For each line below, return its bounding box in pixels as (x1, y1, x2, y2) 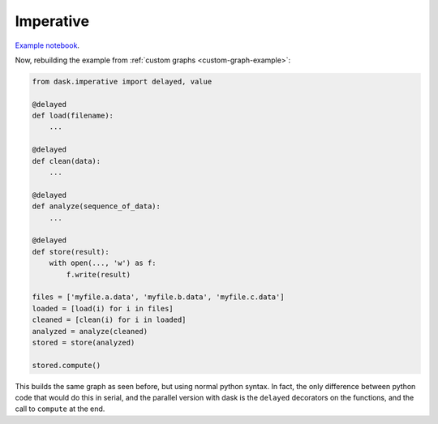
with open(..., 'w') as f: (49, 259, 157, 268)
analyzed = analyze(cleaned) (32, 327, 148, 336)
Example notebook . (15, 41, 80, 50)
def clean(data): (32, 156, 101, 165)
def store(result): (32, 247, 109, 256)
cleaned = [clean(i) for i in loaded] (32, 315, 187, 324)
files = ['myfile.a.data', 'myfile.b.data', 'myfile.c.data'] (32, 293, 285, 302)
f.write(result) (66, 270, 131, 279)
